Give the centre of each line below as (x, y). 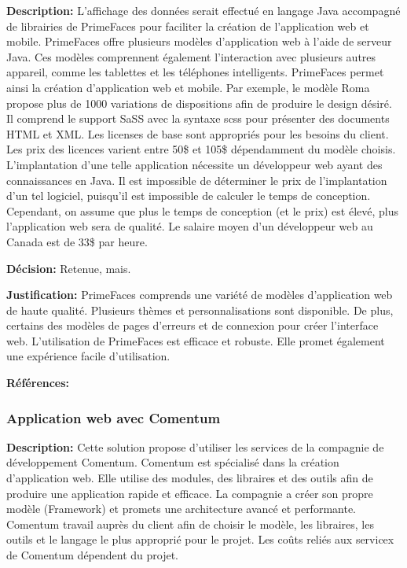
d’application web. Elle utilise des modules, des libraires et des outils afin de (190, 478)
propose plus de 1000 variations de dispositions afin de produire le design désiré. (199, 103)
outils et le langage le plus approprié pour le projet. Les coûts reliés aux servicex (200, 539)
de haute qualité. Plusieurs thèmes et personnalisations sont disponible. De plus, (200, 310)
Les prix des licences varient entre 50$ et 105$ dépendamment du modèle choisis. (201, 149)
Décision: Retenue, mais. (69, 268)
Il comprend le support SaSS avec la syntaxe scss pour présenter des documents (198, 118)
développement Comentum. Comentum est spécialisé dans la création (173, 462)
